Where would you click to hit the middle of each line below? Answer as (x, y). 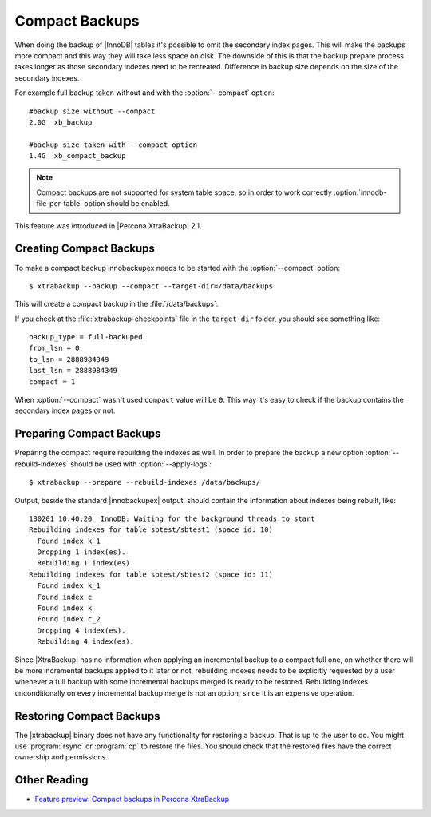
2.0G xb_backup (61, 122)
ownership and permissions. (61, 757)
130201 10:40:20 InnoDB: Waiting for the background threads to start (172, 518)
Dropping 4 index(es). (81, 630)
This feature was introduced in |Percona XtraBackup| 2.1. (109, 226)
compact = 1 (52, 382)
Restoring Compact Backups (87, 716)
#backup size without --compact (92, 111)
